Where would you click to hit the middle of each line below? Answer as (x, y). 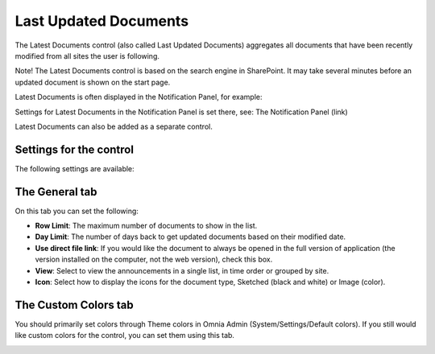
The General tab (56, 192)
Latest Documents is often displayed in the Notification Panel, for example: (139, 97)
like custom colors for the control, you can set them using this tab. (125, 335)
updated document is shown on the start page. (93, 82)
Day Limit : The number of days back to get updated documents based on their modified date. (191, 237)
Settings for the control (75, 149)
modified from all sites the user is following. (87, 56)
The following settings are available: (75, 168)
